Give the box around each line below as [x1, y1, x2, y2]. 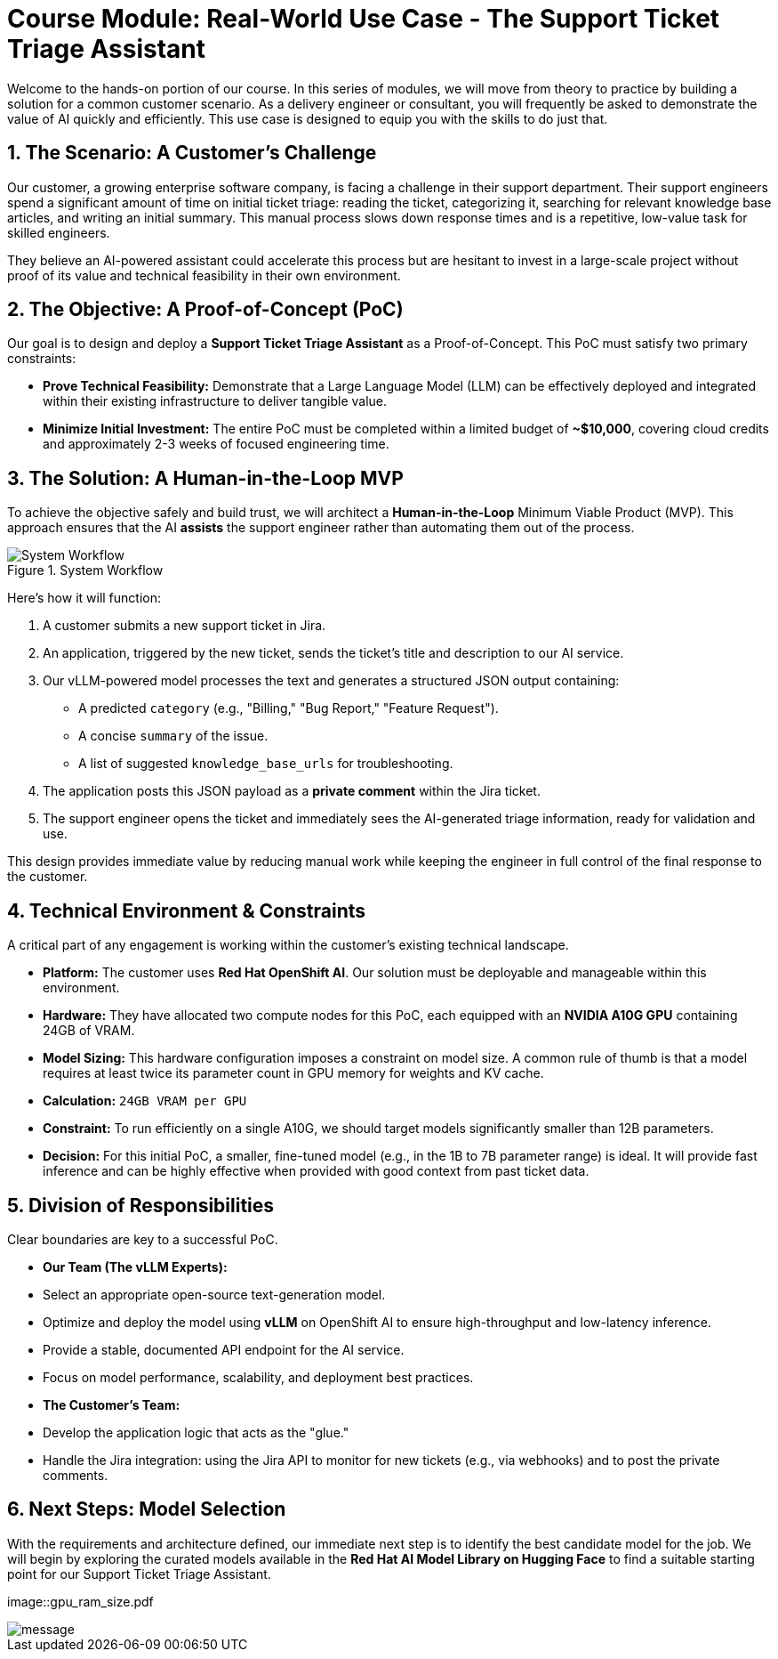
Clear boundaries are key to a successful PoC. [7, 1231, 278, 1247]
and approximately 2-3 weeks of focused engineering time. [43, 436, 389, 452]
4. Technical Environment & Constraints [7, 899, 366, 922]
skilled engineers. [7, 224, 110, 240]
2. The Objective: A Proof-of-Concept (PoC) [7, 298, 404, 321]
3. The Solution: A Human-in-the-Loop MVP [7, 466, 404, 490]
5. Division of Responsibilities [7, 1194, 275, 1217]
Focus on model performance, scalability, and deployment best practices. [43, 1369, 474, 1385]
